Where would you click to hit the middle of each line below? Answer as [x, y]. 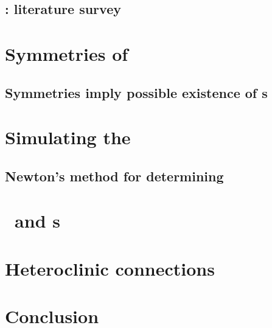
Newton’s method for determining [114, 176]
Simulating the [68, 137]
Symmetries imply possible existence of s [136, 92]
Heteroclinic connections [110, 268]
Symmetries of [67, 53]
